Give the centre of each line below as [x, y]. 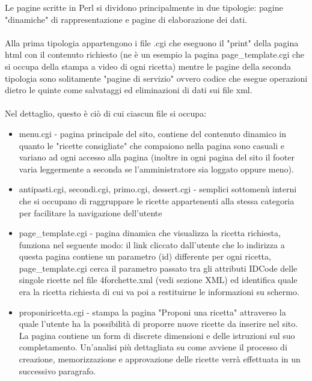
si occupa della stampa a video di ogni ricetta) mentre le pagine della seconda [148, 66]
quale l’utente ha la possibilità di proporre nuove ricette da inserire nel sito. [158, 324]
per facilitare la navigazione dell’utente [90, 212]
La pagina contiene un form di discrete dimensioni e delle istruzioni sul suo [157, 335]
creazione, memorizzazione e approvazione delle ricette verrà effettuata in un [160, 359]
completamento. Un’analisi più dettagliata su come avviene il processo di [153, 347]
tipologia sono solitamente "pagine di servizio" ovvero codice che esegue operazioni [156, 78]
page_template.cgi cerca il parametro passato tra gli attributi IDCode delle [158, 268]
